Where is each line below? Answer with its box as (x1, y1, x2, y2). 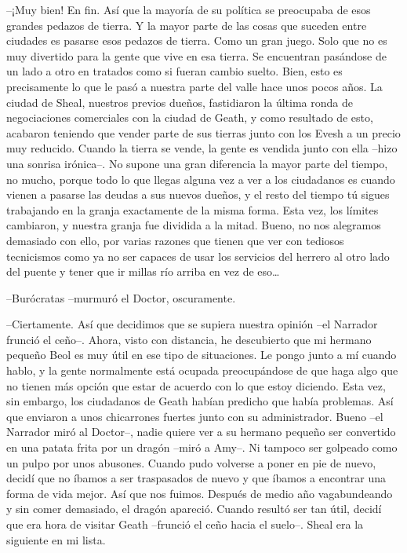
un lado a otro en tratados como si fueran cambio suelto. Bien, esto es (6, 63, 343, 79)
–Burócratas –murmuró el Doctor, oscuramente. (6, 289, 236, 306)
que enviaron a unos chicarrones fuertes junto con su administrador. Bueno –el (6, 408, 383, 424)
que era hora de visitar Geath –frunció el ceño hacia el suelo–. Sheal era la (6, 516, 364, 532)
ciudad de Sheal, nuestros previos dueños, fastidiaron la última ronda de (6, 93, 353, 110)
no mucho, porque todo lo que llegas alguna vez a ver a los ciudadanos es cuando (6, 170, 395, 187)
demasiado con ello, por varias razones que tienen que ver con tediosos (6, 232, 344, 248)
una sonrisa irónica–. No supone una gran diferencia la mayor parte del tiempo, (6, 155, 388, 171)
